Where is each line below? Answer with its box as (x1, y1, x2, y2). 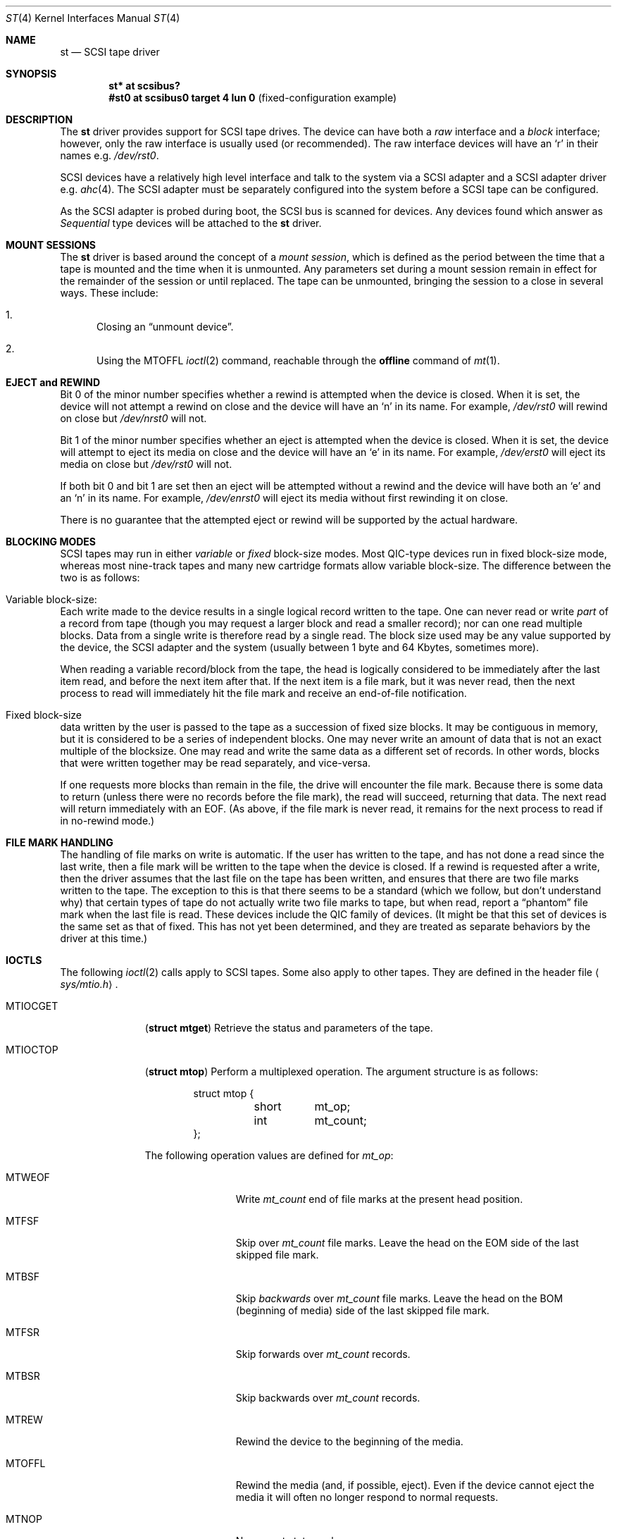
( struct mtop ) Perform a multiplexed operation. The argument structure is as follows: (144, 1065, 538, 1077)
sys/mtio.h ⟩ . (60, 978, 118, 990)
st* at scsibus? (108, 80, 180, 92)
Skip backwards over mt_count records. (235, 1392, 420, 1404)
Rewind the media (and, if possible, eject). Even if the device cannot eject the (235, 1479, 594, 1491)
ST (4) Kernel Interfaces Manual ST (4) (6, 12, 180, 24)
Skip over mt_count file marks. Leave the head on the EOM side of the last (235, 1237, 579, 1249)
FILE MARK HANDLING (6, 836, 113, 848)
